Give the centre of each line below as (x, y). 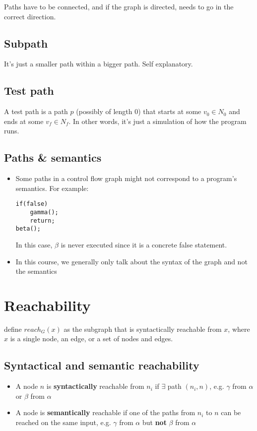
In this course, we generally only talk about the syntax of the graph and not (131, 261)
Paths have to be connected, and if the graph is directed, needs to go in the (119, 6)
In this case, (34, 244)
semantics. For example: (52, 188)
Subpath (26, 43)
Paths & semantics (53, 157)
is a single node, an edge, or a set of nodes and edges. (92, 339)
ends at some (24, 121)
